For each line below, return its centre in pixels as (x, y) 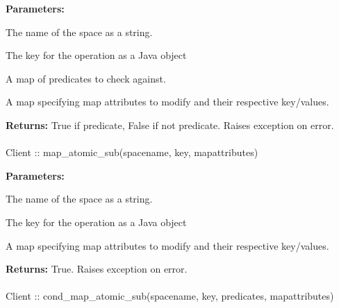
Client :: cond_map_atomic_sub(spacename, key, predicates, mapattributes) (170, 296)
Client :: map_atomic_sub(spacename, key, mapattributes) (132, 152)
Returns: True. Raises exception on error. (97, 269)
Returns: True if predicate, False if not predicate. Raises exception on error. (170, 125)
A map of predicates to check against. (86, 78)
